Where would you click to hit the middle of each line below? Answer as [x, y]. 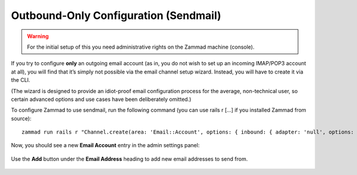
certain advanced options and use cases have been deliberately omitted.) [101, 99]
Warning [38, 36]
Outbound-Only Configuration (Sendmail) [116, 15]
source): [21, 118]
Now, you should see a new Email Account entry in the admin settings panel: [105, 145]
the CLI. [21, 80]
